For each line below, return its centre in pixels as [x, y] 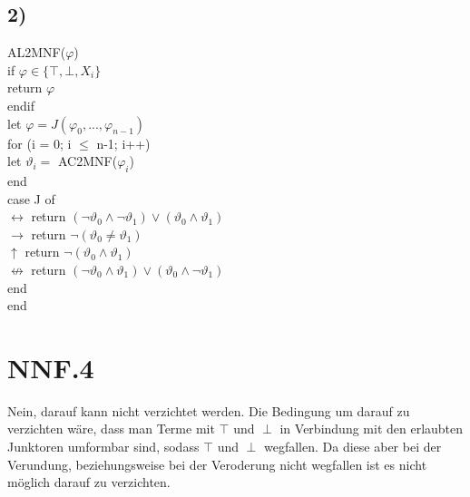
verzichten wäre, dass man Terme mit [111, 429]
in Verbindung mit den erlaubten [372, 429]
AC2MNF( [88, 161]
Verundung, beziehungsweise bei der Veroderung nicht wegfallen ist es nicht [217, 464]
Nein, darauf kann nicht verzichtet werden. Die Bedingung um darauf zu [209, 410]
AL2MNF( [37, 52]
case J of [31, 198]
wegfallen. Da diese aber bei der [353, 447]
